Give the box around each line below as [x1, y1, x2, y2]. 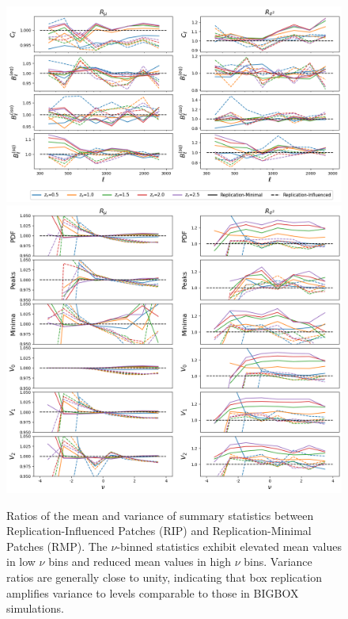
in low [6, 553, 36, 570]
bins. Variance [244, 553, 312, 570]
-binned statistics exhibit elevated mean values [116, 537, 342, 554]
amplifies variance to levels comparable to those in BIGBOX [6, 584, 299, 601]
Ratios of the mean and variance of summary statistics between [6, 506, 314, 523]
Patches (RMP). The [6, 537, 108, 554]
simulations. [6, 600, 64, 617]
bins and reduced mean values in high [48, 553, 232, 570]
